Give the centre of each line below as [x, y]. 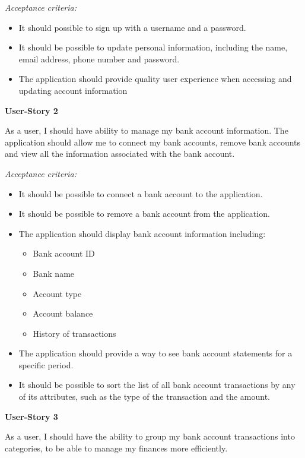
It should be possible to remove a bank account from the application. [144, 214]
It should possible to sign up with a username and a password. [132, 27]
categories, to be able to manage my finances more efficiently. [116, 448]
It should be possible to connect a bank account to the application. [141, 193]
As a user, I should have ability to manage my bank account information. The [147, 130]
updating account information [73, 90]
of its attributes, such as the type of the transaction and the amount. [144, 397]
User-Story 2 [31, 110]
